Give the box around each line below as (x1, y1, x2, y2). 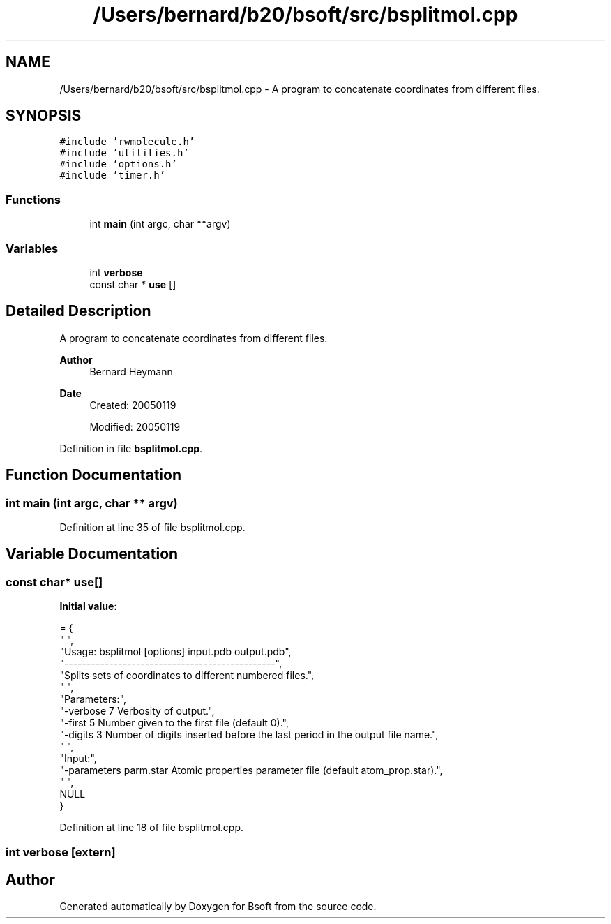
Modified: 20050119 (89, 420, 181, 433)
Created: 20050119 (89, 398, 176, 411)
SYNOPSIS (6, 107, 82, 125)
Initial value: (59, 600, 117, 613)
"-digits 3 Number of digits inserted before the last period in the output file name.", (59, 729, 439, 741)
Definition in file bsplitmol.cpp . (59, 442, 203, 454)
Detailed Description (6, 302, 151, 320)
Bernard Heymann (89, 365, 173, 378)
